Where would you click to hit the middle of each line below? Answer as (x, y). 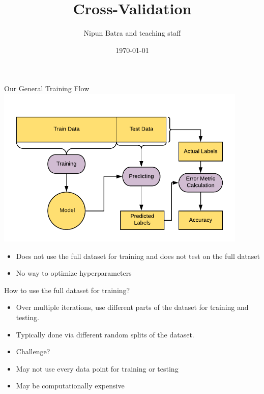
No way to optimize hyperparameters (74, 273)
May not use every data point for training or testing (97, 368)
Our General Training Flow (47, 88)
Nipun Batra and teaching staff (132, 33)
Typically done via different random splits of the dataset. (105, 334)
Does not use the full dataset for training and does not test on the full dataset (138, 256)
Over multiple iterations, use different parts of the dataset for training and (132, 307)
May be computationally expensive (70, 386)
